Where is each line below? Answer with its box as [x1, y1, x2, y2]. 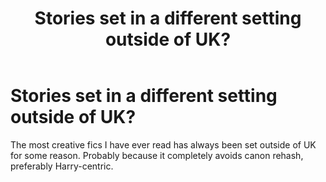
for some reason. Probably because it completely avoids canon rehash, [10, 149, 304, 161]
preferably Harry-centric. [10, 160, 114, 172]
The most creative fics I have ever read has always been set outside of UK [10, 138, 317, 151]
